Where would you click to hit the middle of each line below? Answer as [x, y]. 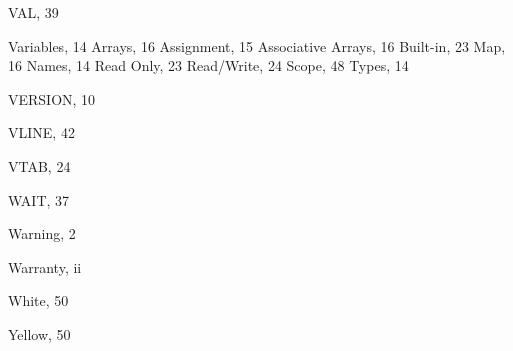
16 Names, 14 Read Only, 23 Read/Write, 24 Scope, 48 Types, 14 [208, 65]
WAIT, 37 [39, 199]
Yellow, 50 [39, 333]
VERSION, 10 [52, 98]
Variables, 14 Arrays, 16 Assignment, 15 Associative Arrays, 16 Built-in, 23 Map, [257, 45]
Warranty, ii [45, 266]
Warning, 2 [42, 233]
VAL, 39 [33, 12]
